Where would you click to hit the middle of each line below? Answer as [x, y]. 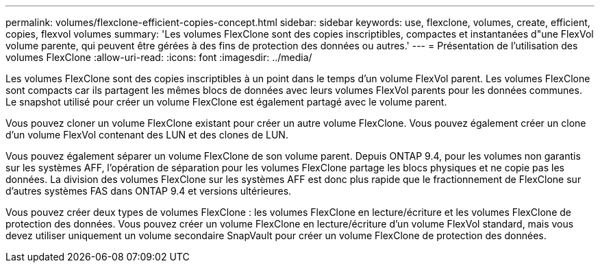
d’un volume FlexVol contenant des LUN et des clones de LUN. [147, 135]
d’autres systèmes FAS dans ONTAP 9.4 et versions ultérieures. [149, 191]
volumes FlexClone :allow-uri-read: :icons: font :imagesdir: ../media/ [159, 57]
